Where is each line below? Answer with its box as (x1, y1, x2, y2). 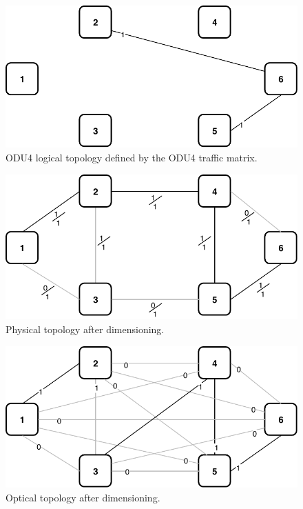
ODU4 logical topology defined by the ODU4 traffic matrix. (6, 150, 258, 164)
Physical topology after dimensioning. (6, 321, 165, 336)
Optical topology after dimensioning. (6, 490, 160, 504)
